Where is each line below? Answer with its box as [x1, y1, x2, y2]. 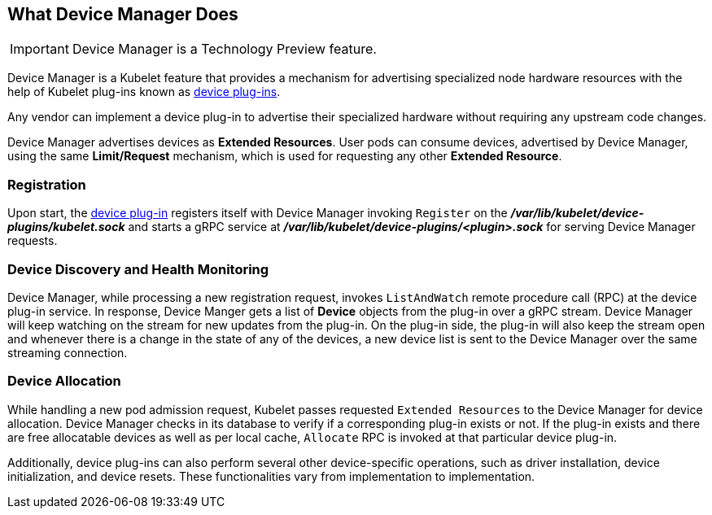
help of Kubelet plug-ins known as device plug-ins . [7, 85, 281, 99]
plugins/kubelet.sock [7, 220, 125, 234]
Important [10, 41, 69, 58]
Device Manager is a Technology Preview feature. [72, 41, 377, 58]
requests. [7, 233, 58, 248]
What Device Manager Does [7, 4, 238, 24]
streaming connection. [7, 345, 128, 360]
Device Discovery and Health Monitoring [7, 260, 269, 277]
